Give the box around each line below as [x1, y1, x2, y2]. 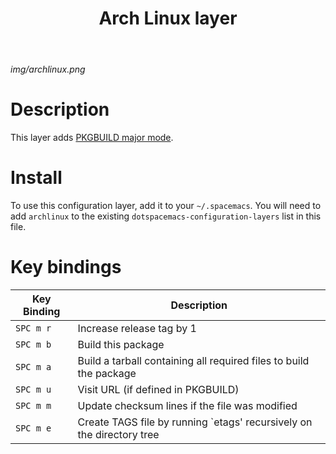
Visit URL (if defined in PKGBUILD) [77, 383, 240, 396]
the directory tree [77, 428, 160, 441]
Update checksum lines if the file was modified [77, 399, 298, 412]
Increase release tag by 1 [77, 322, 197, 335]
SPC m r [15, 323, 52, 334]
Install [10, 167, 63, 189]
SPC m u [15, 384, 52, 395]
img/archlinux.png [10, 63, 86, 76]
